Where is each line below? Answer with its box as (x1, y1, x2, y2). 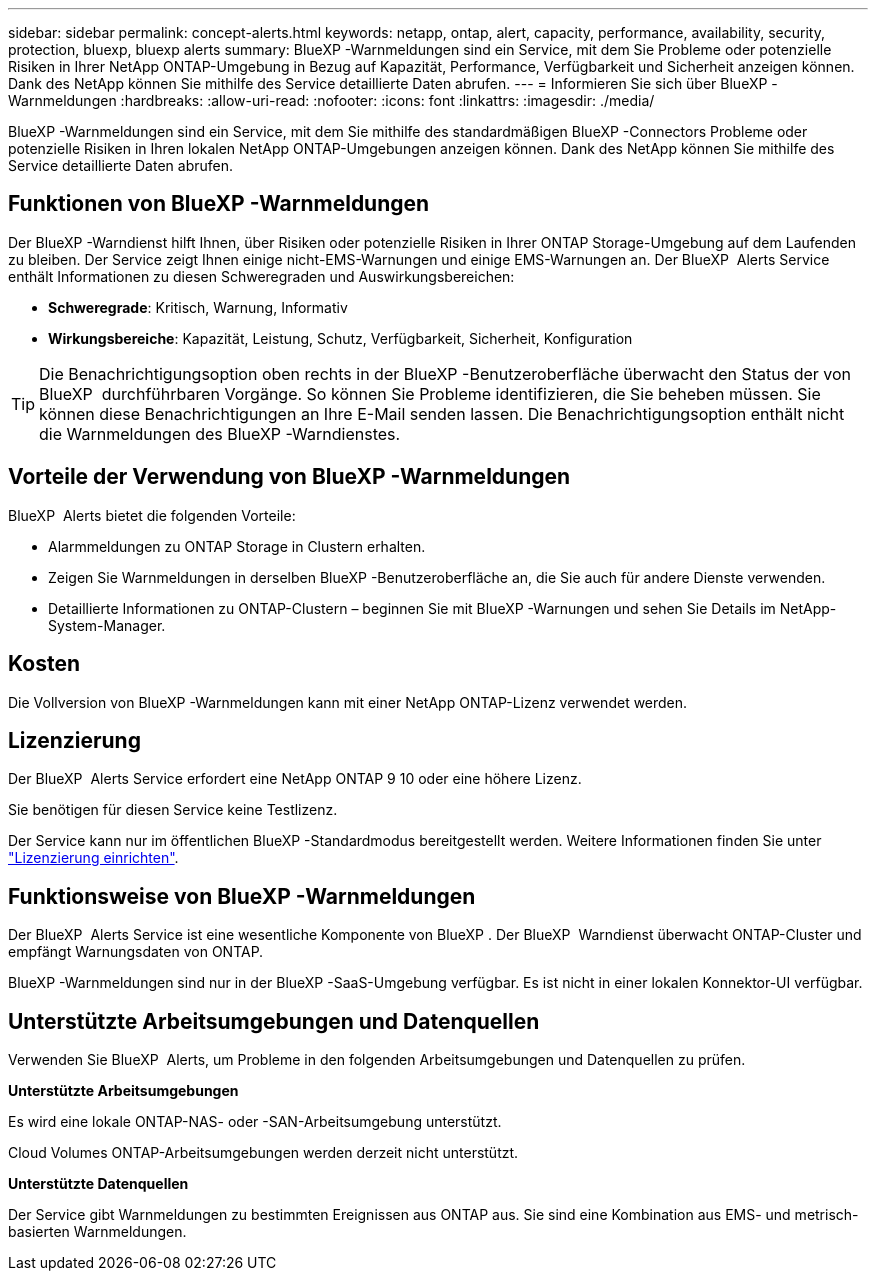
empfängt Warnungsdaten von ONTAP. (8, 943, 264, 961)
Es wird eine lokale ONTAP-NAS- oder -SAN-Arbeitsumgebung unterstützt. (8, 1113, 502, 1131)
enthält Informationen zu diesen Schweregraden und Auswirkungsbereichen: (8, 267, 515, 285)
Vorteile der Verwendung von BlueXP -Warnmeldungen (8, 464, 571, 490)
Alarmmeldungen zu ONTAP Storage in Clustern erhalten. (48, 537, 426, 555)
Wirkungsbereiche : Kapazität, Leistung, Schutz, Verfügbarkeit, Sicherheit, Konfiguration (48, 329, 633, 347)
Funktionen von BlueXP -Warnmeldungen (8, 191, 430, 217)
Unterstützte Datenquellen (8, 1175, 189, 1193)
